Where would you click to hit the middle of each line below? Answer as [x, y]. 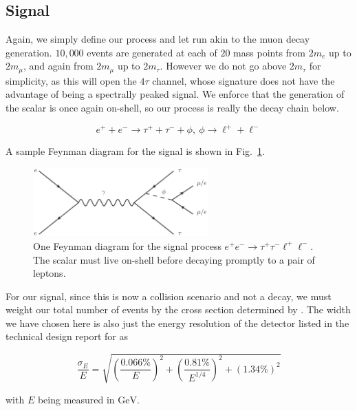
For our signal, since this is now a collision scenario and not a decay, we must [169, 296]
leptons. [50, 273]
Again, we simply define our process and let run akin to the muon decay [158, 39]
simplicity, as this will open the [71, 80]
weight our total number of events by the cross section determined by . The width [178, 309]
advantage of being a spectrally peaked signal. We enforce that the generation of [175, 94]
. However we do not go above [223, 66]
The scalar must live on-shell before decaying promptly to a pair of [174, 259]
